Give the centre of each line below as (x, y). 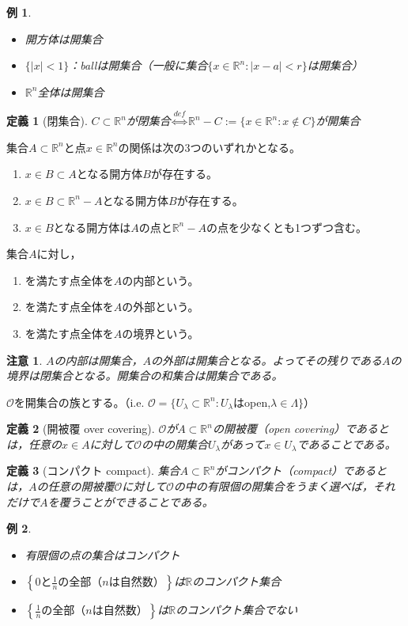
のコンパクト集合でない (237, 610)
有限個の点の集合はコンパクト (102, 554)
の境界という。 (161, 333)
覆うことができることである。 (136, 501)
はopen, (252, 402)
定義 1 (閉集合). (47, 121)
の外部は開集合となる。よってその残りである (266, 360)
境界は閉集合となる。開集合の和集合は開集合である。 (145, 376)
